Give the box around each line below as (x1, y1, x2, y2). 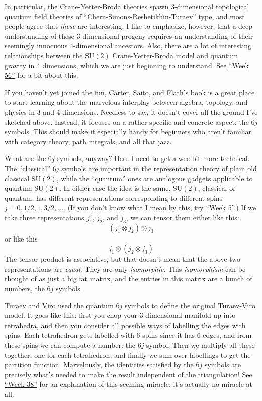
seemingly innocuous (5, 40, 68, 51)
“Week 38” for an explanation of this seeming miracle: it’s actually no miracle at (5, 379, 253, 389)
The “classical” (5, 163, 51, 173)
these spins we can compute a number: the (5, 340, 136, 350)
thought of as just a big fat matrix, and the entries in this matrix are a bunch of (5, 273, 252, 284)
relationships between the (5, 50, 83, 60)
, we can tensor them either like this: (126, 212, 239, 222)
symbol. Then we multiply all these (146, 340, 255, 350)
